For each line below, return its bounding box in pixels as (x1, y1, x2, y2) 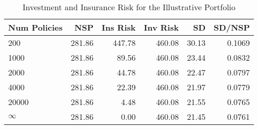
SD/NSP (214, 21, 250, 33)
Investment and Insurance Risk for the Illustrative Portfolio (22, 1, 236, 13)
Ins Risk (101, 21, 136, 33)
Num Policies (8, 21, 63, 33)
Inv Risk (144, 21, 179, 33)
